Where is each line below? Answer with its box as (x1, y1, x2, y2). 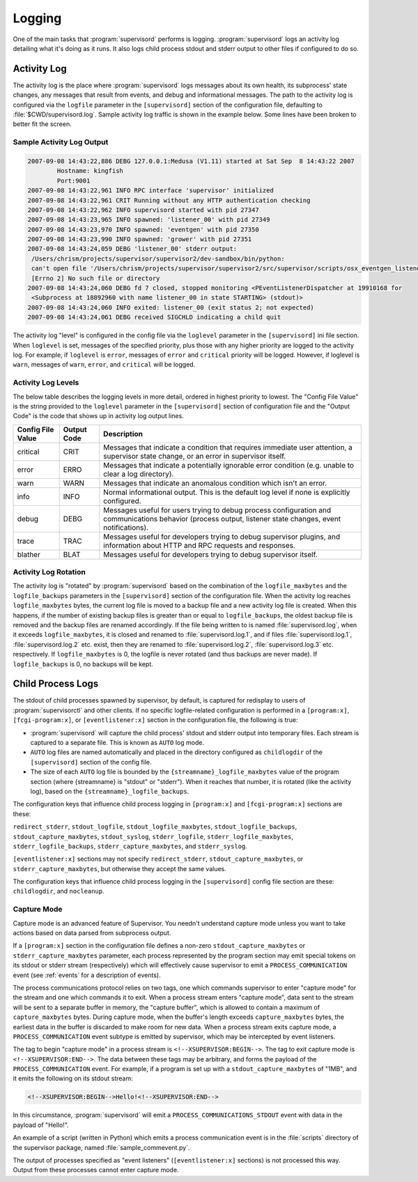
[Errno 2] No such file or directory (31, 274, 160, 282)
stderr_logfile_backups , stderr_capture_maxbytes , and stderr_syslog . (13, 842, 247, 850)
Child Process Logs (13, 678, 99, 690)
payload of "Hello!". (13, 1121, 69, 1129)
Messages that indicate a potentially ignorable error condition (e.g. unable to (103, 460, 355, 470)
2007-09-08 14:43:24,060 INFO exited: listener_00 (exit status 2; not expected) (27, 303, 315, 312)
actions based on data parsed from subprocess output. (13, 929, 171, 937)
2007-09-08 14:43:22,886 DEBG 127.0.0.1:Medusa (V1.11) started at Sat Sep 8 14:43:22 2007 (27, 157, 355, 165)
